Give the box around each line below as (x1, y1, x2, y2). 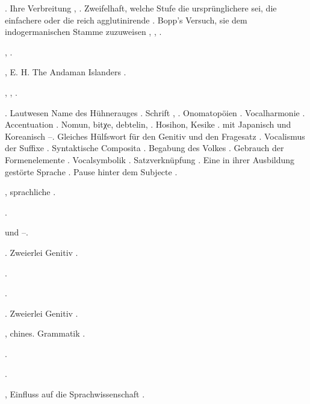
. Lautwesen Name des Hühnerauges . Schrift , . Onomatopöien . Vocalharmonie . (5, 106, 305, 119)
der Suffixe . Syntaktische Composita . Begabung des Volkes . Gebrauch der (5, 141, 284, 154)
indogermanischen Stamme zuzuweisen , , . (5, 25, 162, 38)
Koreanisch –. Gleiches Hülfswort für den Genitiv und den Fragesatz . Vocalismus (5, 129, 305, 142)
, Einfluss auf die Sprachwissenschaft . (5, 388, 145, 400)
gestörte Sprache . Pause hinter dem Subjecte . (5, 165, 178, 178)
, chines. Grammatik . (5, 327, 85, 340)
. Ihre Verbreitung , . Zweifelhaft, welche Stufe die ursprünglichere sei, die (5, 2, 277, 14)
